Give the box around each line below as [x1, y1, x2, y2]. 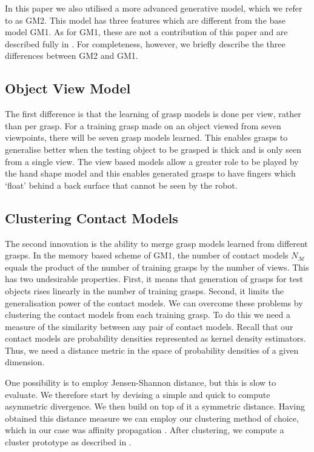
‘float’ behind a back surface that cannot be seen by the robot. [5, 178, 238, 191]
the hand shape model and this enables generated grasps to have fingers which [5, 167, 296, 180]
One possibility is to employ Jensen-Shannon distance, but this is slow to [5, 376, 276, 389]
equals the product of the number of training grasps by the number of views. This [5, 260, 309, 273]
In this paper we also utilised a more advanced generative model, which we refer [5, 2, 302, 14]
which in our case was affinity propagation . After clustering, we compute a [5, 423, 284, 436]
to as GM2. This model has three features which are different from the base [5, 13, 286, 26]
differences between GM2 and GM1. [5, 49, 138, 62]
